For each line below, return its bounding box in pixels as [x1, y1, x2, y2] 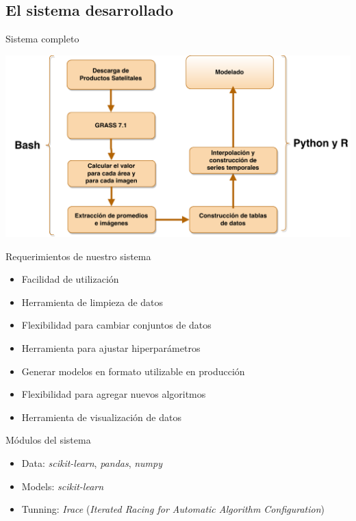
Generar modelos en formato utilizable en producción [21, 364, 245, 378]
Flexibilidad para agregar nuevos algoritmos [21, 387, 206, 401]
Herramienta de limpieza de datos [21, 294, 164, 309]
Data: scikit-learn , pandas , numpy [21, 456, 163, 470]
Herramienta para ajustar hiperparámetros [21, 341, 201, 355]
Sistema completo [5, 31, 79, 46]
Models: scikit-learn [21, 479, 104, 493]
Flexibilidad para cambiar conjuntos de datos [21, 318, 212, 332]
